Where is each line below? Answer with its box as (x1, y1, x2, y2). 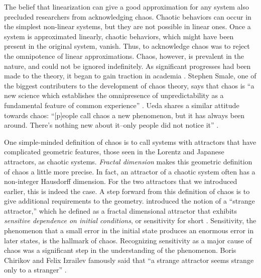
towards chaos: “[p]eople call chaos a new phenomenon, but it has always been (4, 110, 245, 120)
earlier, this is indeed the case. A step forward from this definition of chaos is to (4, 186, 250, 196)
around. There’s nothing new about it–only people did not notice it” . (4, 120, 219, 130)
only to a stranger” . (4, 264, 67, 275)
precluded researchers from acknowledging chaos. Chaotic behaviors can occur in (4, 11, 251, 22)
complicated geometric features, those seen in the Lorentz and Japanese (4, 146, 224, 157)
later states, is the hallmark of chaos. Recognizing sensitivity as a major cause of (4, 235, 252, 245)
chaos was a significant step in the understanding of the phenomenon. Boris (4, 245, 236, 255)
